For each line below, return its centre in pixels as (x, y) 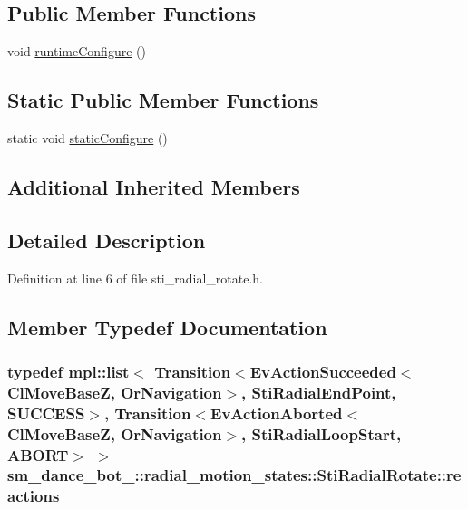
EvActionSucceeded (323, 371)
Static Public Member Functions (163, 100)
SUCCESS (46, 413)
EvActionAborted (277, 413)
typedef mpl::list (68, 371)
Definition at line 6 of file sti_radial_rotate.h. (135, 278)
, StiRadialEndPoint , (319, 392)
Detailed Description (107, 240)
